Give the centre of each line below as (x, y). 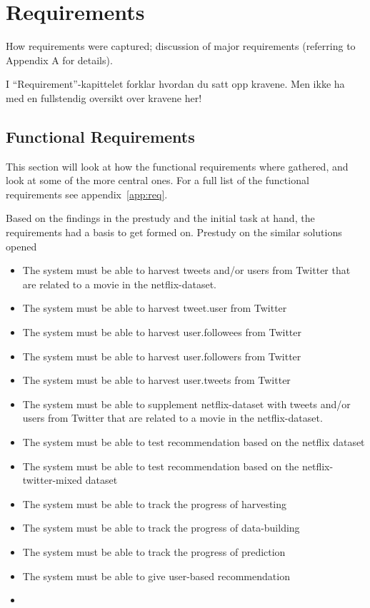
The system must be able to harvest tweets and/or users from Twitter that (186, 270)
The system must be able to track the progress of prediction (154, 551)
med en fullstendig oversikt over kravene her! (104, 97)
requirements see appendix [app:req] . (87, 194)
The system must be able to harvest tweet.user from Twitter (155, 308)
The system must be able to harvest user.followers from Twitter (162, 356)
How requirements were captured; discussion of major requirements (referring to (181, 46)
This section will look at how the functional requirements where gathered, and (177, 166)
